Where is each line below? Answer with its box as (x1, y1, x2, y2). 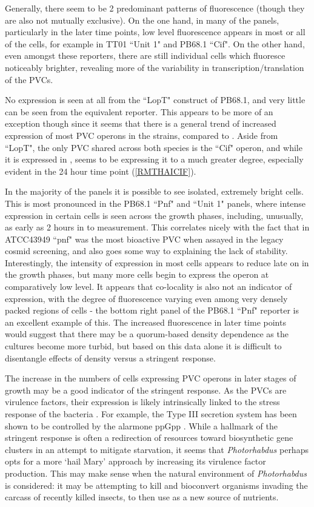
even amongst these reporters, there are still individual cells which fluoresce (5, 49, 286, 62)
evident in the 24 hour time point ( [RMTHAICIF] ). (5, 164, 196, 177)
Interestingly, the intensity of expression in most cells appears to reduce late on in (5, 256, 309, 269)
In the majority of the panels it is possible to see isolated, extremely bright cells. (5, 185, 304, 198)
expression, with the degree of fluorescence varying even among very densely (5, 292, 288, 304)
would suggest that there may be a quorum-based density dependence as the (5, 327, 289, 340)
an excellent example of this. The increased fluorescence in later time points (5, 315, 286, 328)
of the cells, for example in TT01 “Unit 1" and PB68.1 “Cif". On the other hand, (5, 37, 305, 50)
